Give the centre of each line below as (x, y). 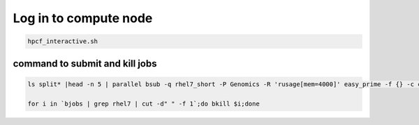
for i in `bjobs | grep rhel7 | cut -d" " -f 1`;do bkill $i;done (144, 103)
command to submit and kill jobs (85, 64)
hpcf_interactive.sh (63, 41)
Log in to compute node (83, 18)
